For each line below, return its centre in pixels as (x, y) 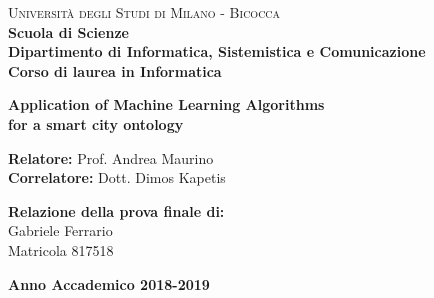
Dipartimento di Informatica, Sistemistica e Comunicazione (217, 51)
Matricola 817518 (61, 249)
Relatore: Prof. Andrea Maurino (111, 157)
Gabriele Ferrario (60, 230)
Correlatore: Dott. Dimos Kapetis (117, 177)
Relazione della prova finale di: (116, 210)
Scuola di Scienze (68, 31)
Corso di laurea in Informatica (115, 70)
